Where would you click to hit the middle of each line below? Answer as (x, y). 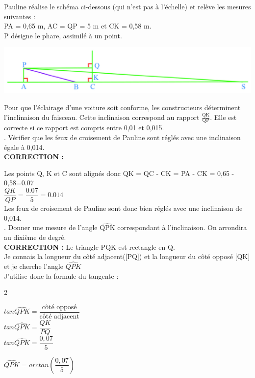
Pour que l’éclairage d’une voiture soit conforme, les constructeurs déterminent (122, 107)
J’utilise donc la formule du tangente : (61, 276)
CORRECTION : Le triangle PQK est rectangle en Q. (89, 247)
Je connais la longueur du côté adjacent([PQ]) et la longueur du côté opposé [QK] (127, 256)
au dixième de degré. (35, 237)
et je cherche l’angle (34, 266)
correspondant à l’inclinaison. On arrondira (182, 227)
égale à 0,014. (24, 147)
